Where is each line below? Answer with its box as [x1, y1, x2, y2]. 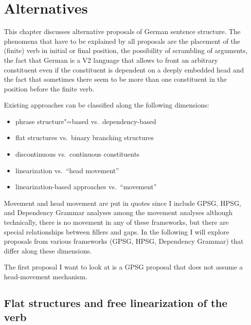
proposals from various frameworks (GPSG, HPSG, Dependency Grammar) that [4, 236, 244, 246]
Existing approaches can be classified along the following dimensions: [4, 100, 209, 110]
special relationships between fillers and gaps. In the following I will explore [4, 226, 229, 236]
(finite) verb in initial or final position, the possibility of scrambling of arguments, [4, 45, 248, 55]
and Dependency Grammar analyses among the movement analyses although [4, 207, 233, 217]
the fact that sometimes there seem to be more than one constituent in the [4, 74, 227, 84]
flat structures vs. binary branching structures [15, 132, 154, 143]
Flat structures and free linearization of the [4, 295, 228, 310]
